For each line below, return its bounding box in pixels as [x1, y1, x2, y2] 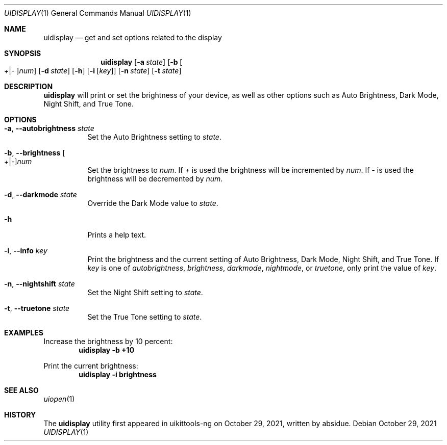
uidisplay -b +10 [79, 346, 135, 354]
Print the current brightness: [43, 361, 138, 370]
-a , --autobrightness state [4, 124, 94, 133]
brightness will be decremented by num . [87, 174, 223, 183]
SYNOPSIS [4, 49, 41, 58]
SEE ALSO [4, 386, 39, 395]
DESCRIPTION [4, 82, 53, 91]
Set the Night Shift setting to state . [87, 288, 203, 297]
